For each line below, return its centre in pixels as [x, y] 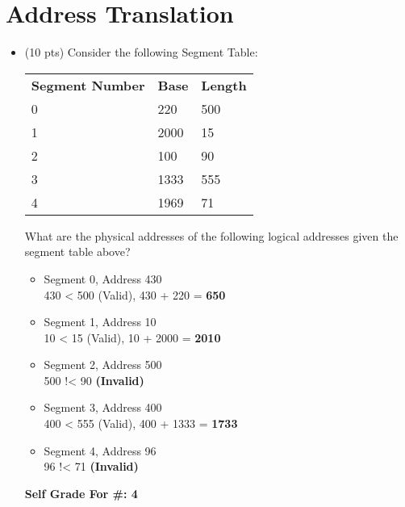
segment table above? [77, 251]
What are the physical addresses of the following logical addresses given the [211, 235]
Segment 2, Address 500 [103, 365]
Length [224, 85]
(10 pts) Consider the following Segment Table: [141, 52]
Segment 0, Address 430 [103, 278]
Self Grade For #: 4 [81, 493]
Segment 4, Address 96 [100, 450]
